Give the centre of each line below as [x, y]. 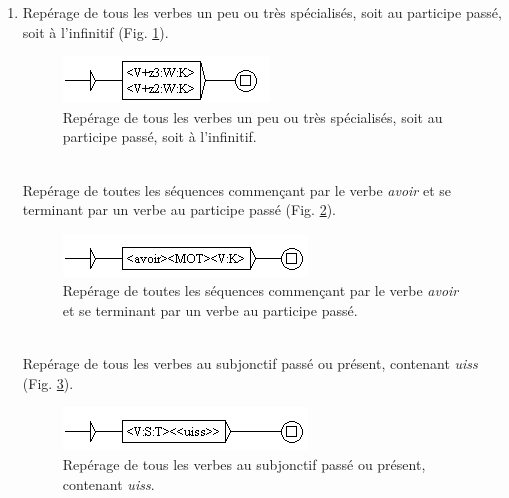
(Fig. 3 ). [48, 382]
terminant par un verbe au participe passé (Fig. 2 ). [179, 209]
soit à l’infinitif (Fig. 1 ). [95, 31]
